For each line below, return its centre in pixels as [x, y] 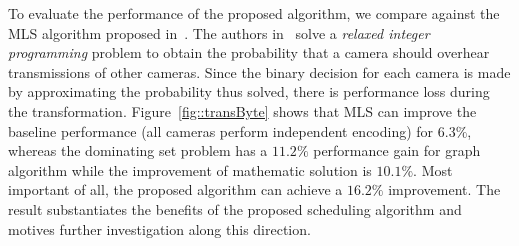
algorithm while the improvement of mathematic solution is [190, 169]
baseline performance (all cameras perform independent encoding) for [221, 130]
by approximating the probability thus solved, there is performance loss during [249, 91]
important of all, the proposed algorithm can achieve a [175, 189]
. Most [433, 169]
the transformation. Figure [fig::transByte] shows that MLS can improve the [242, 110]
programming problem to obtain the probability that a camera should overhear [249, 52]
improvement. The [444, 189]
